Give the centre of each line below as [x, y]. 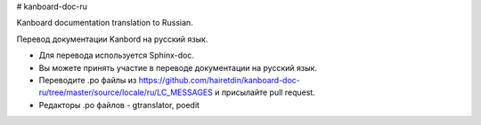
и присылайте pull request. [265, 92]
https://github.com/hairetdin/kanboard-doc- [219, 80]
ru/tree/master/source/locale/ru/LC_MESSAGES [126, 92]
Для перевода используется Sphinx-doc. [117, 55]
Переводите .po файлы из [88, 80]
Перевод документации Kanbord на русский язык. [112, 39]
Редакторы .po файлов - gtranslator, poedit [119, 105]
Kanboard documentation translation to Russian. [105, 23]
